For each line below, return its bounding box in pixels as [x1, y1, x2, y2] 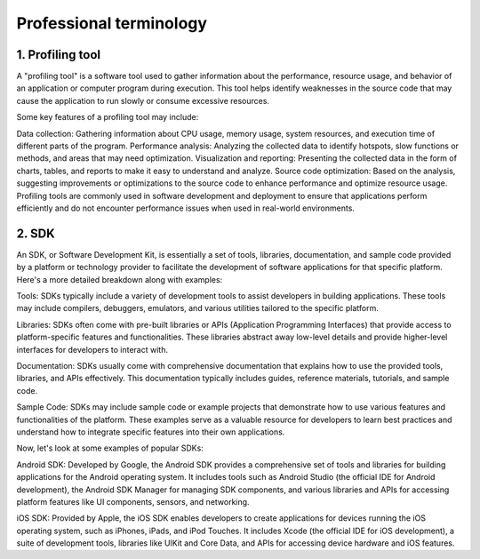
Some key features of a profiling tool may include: [16, 112, 199, 123]
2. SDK [16, 226, 55, 241]
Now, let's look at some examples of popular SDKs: [16, 443, 204, 453]
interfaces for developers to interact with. [16, 344, 169, 355]
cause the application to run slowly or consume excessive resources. [16, 95, 270, 106]
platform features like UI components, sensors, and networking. [16, 496, 250, 507]
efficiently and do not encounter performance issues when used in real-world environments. [16, 203, 356, 213]
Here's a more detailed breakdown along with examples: [16, 274, 223, 284]
